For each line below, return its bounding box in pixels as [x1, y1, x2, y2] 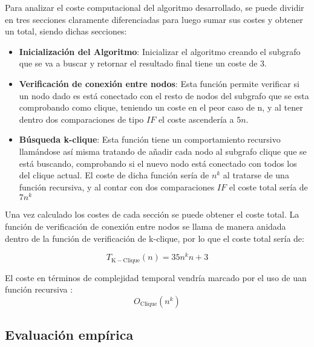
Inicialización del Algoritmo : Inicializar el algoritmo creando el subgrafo [19, 45, 301, 57]
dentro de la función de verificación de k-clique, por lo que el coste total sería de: [5, 232, 304, 244]
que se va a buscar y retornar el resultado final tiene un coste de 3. [19, 57, 267, 70]
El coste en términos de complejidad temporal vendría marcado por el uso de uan [5, 271, 307, 284]
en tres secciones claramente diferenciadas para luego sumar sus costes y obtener [5, 13, 303, 25]
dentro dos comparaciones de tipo [19, 112, 144, 125]
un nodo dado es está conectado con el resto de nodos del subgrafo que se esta [19, 89, 309, 102]
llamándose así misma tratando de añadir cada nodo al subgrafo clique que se [19, 144, 307, 157]
